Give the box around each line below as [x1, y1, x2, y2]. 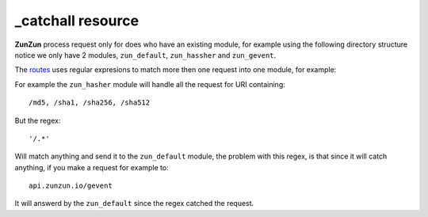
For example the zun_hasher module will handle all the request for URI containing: [14, 79, 285, 89]
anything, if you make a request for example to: [14, 162, 170, 172]
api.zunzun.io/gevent [29, 181, 113, 190]
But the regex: [14, 116, 61, 125]
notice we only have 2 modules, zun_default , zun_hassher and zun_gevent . [14, 50, 277, 59]
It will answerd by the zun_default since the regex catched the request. [14, 199, 254, 208]
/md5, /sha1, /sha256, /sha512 [29, 98, 151, 107]
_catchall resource [14, 12, 139, 29]
